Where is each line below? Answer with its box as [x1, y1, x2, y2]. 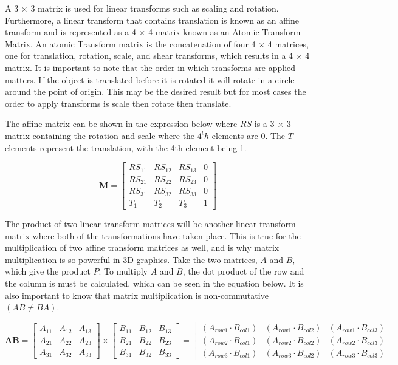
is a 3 [254, 117, 275, 130]
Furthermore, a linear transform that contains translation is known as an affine [5, 13, 299, 26]
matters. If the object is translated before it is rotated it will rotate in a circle [5, 73, 295, 86]
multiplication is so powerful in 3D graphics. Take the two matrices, [5, 253, 258, 265]
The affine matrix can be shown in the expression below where [5, 117, 238, 130]
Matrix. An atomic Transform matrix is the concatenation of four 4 [5, 37, 256, 50]
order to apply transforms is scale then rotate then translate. [5, 97, 232, 109]
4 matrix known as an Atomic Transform [148, 26, 301, 38]
